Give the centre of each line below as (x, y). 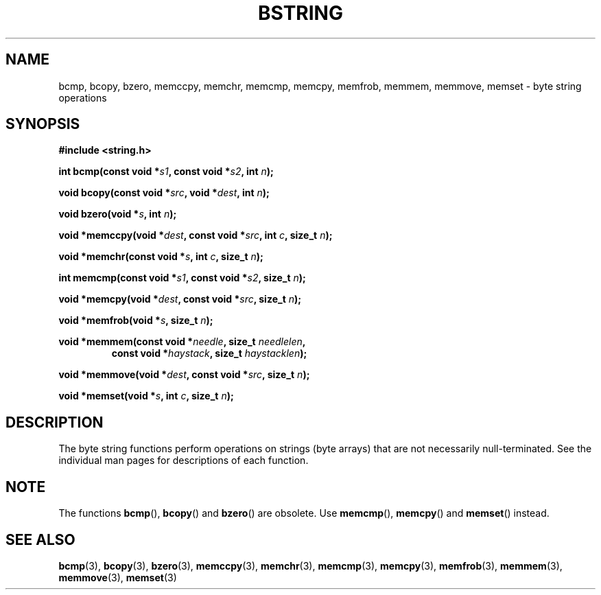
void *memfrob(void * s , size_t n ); (136, 320)
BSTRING (300, 13)
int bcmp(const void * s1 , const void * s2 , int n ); (166, 172)
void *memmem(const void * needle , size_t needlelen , (182, 342)
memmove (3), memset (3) (118, 577)
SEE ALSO (40, 539)
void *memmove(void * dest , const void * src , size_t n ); (184, 375)
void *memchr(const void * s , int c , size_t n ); (161, 257)
